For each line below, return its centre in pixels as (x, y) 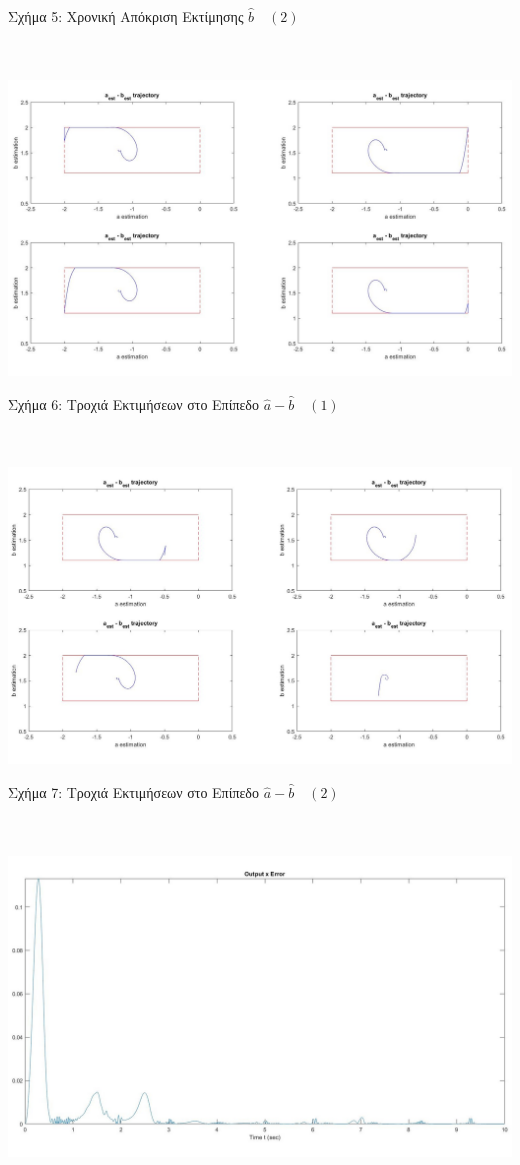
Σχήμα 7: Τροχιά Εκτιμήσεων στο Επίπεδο (133, 791)
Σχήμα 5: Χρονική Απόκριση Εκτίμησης (126, 16)
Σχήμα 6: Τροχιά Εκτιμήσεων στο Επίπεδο (133, 403)
